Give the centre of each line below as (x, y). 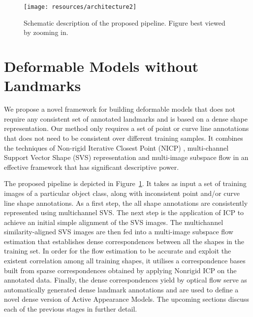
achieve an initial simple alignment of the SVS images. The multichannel (114, 222)
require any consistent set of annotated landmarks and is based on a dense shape (126, 118)
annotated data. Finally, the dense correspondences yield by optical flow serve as (126, 280)
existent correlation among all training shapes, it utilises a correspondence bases (125, 261)
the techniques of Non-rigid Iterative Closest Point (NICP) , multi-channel (116, 147)
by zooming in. (46, 32)
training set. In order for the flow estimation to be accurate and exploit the (118, 251)
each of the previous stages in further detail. (71, 309)
